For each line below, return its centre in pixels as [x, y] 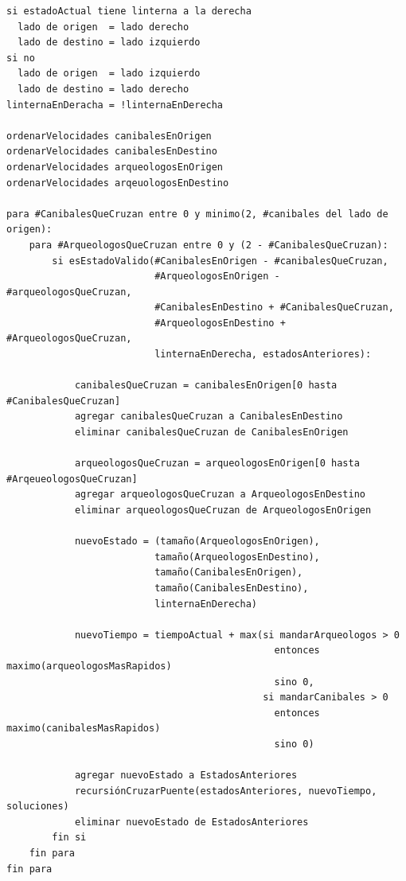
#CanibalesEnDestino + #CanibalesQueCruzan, [274, 308]
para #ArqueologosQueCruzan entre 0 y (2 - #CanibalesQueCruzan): [209, 245]
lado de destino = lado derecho [103, 89]
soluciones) [38, 807]
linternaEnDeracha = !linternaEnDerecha [115, 105]
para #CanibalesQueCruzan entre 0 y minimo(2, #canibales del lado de [197, 214]
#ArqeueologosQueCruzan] [72, 479]
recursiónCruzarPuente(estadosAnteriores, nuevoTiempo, [226, 791]
